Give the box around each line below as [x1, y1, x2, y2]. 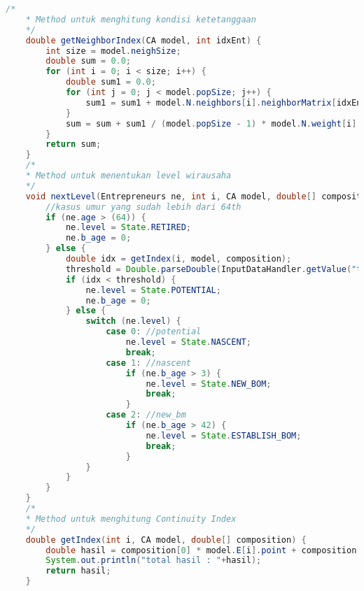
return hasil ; [45, 566, 111, 576]
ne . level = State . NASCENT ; [125, 337, 251, 347]
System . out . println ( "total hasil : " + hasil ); [45, 555, 262, 566]
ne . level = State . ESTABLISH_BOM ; [146, 430, 302, 441]
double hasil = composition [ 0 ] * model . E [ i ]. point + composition [45, 545, 357, 555]
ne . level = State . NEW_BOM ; [146, 378, 272, 389]
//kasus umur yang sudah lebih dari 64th [45, 201, 241, 212]
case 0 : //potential [106, 327, 202, 337]
